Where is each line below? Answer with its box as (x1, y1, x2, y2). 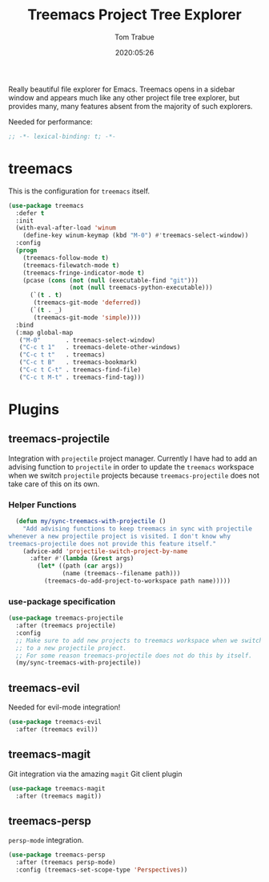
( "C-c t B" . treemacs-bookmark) (18, 359, 138, 367)
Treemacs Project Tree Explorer (27, 6, 242, 24)
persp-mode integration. (8, 835, 84, 845)
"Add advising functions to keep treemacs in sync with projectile (22, 524, 252, 533)
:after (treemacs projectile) (15, 622, 116, 630)
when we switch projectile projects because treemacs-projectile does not (8, 470, 260, 480)
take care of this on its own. (8, 479, 100, 489)
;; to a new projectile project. (15, 644, 127, 652)
